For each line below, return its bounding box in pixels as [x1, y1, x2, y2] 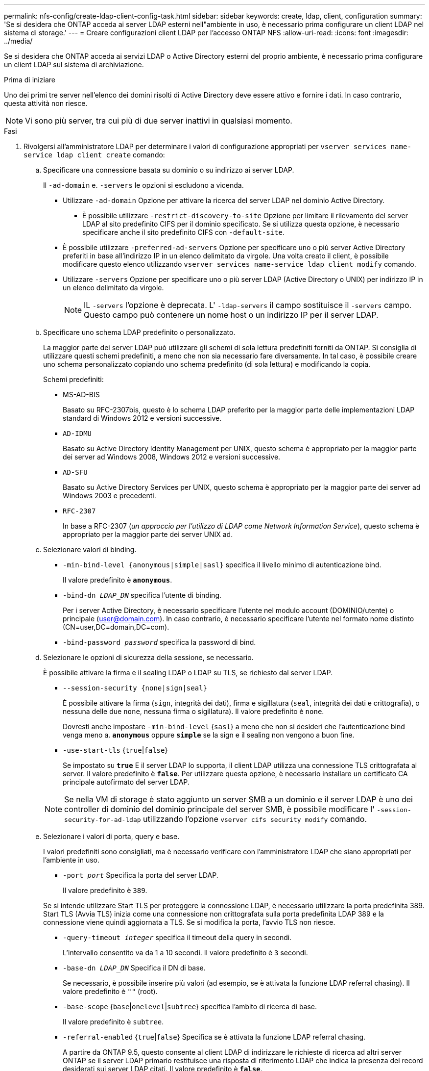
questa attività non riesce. [4, 99, 88, 107]
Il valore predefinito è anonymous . [63, 576, 172, 584]
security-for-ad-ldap [64, 816, 141, 823]
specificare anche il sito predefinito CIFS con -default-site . [82, 228, 285, 236]
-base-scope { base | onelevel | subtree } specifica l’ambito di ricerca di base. [63, 1002, 317, 1011]
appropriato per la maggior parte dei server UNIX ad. [63, 530, 233, 538]
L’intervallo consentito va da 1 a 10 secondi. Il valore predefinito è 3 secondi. [63, 948, 308, 957]
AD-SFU [63, 468, 88, 476]
